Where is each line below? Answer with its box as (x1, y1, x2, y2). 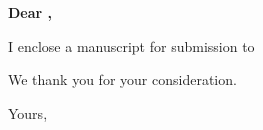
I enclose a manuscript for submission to (8, 35, 255, 56)
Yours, (8, 102, 48, 123)
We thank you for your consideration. (8, 69, 237, 90)
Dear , (8, 2, 53, 22)
